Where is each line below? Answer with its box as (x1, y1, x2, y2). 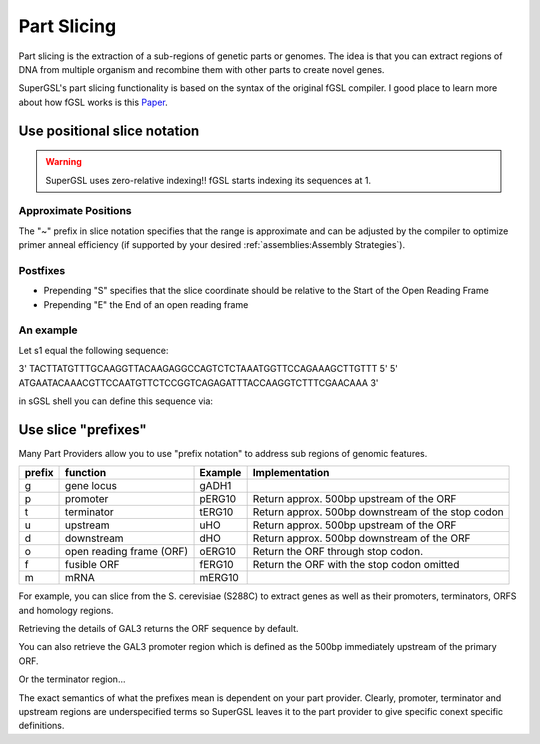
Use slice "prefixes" (18, 421, 147, 438)
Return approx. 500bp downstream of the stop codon (252, 505, 504, 519)
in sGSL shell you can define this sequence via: (18, 395, 214, 407)
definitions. (18, 720, 65, 732)
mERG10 (199, 571, 239, 585)
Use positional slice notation (18, 122, 200, 139)
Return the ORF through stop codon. (252, 545, 424, 559)
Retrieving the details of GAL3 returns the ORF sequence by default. (18, 622, 299, 634)
